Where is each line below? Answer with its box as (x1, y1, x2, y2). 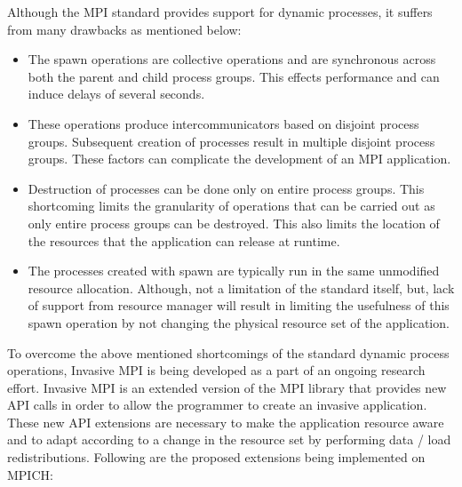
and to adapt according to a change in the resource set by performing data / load (7, 430, 451, 449)
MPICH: (7, 465, 53, 483)
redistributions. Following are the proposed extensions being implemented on (7, 448, 426, 467)
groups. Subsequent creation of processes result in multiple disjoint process (28, 132, 435, 150)
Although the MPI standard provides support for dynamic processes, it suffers (7, 3, 433, 20)
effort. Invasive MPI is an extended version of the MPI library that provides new (7, 378, 447, 396)
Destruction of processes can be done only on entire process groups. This (28, 179, 425, 197)
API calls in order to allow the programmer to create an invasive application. (7, 395, 427, 414)
